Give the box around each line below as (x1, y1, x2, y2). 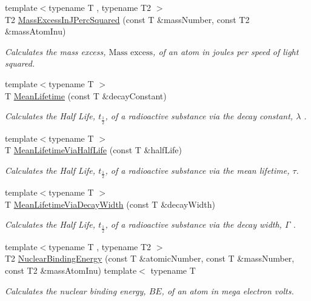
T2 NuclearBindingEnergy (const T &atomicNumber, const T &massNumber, (5, 252, 295, 265)
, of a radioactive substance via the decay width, (105, 218, 282, 231)
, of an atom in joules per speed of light (153, 45, 299, 58)
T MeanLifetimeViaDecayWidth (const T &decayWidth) (5, 197, 215, 210)
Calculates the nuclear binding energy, (5, 284, 146, 297)
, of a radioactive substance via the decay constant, (105, 110, 293, 122)
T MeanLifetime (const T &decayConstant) (5, 89, 167, 102)
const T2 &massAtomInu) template (5, 263, 137, 276)
